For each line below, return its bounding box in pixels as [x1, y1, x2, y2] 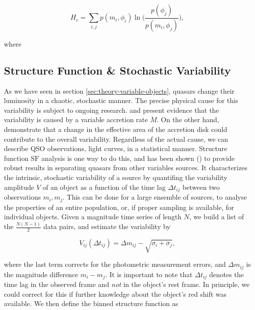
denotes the [209, 269, 244, 279]
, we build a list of [189, 211, 244, 222]
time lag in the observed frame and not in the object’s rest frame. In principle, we [4, 279, 250, 289]
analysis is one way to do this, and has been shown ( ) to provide [41, 153, 235, 163]
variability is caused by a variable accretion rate [4, 114, 148, 125]
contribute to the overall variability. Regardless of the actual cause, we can [4, 133, 229, 144]
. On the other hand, [156, 114, 219, 125]
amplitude [4, 181, 34, 192]
